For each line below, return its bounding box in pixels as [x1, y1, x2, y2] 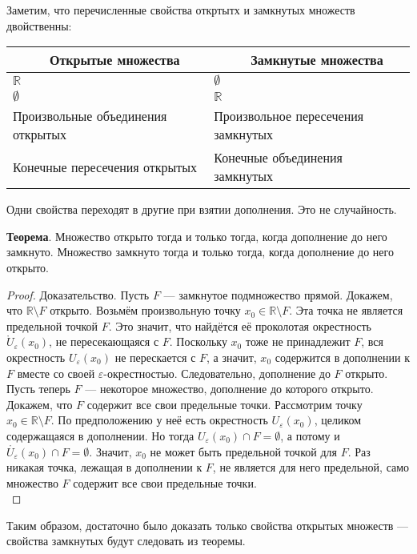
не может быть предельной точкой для [150, 443, 337, 460]
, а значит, [206, 348, 257, 365]
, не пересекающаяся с [49, 333, 159, 350]
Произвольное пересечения [214, 106, 364, 126]
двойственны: [6, 17, 72, 34]
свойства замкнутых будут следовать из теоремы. [6, 532, 246, 549]
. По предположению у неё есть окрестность [50, 411, 268, 428]
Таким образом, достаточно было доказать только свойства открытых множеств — [6, 516, 409, 533]
